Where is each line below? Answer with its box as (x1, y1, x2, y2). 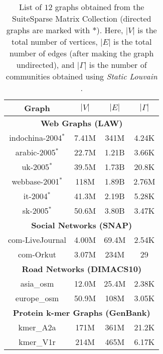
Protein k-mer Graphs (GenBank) (13, 307, 150, 318)
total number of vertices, (11, 36, 98, 47)
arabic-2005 (15, 146, 56, 158)
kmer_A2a (18, 321, 56, 333)
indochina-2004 (9, 132, 62, 143)
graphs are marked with (6, 24, 90, 36)
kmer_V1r (19, 336, 56, 347)
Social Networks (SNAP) (31, 219, 132, 231)
